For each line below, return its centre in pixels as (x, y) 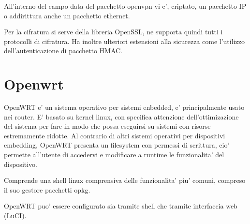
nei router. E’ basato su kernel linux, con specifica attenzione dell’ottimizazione (121, 116)
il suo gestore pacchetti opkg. (47, 189)
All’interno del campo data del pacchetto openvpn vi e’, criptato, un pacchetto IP (125, 6)
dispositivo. (21, 164)
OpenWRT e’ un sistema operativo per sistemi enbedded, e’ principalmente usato (124, 107)
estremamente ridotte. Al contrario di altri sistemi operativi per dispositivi (115, 135)
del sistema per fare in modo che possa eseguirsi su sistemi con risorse (107, 126)
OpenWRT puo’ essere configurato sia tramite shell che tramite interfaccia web (121, 206)
